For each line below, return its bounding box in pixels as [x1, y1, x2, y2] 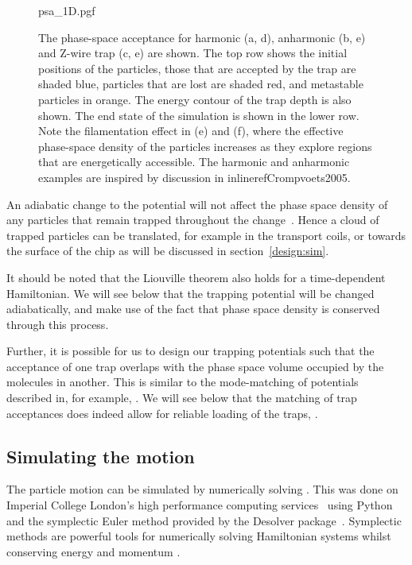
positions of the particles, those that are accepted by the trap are [38, 60, 356, 76]
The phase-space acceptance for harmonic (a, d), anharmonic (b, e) [38, 29, 366, 45]
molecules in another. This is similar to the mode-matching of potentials [6, 373, 359, 390]
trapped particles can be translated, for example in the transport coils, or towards [6, 226, 406, 243]
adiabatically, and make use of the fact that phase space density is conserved [6, 300, 380, 317]
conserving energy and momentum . [6, 543, 181, 559]
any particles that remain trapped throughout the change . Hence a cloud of [6, 211, 379, 228]
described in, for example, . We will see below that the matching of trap [6, 389, 357, 406]
